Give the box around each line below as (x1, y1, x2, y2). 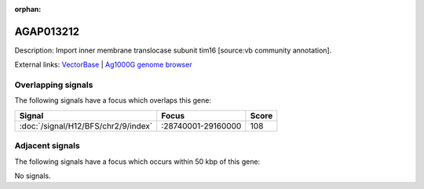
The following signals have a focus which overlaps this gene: (14, 96, 212, 105)
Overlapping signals (14, 79, 93, 90)
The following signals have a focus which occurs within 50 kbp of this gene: (14, 157, 261, 166)
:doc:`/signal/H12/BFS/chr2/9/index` (19, 120, 153, 131)
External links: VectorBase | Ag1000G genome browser (14, 60, 192, 70)
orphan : (14, 5, 42, 13)
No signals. (14, 171, 51, 180)
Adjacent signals (14, 140, 80, 151)
